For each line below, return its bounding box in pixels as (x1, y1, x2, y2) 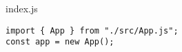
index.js (6, 1, 38, 15)
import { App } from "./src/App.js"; (6, 25, 179, 36)
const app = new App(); (6, 37, 114, 47)
